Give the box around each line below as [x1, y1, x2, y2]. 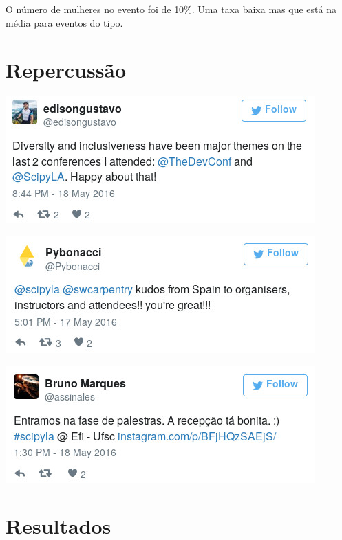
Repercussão [6, 56, 127, 84]
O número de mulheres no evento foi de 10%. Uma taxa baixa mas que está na [6, 2, 336, 16]
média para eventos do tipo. [6, 15, 123, 30]
